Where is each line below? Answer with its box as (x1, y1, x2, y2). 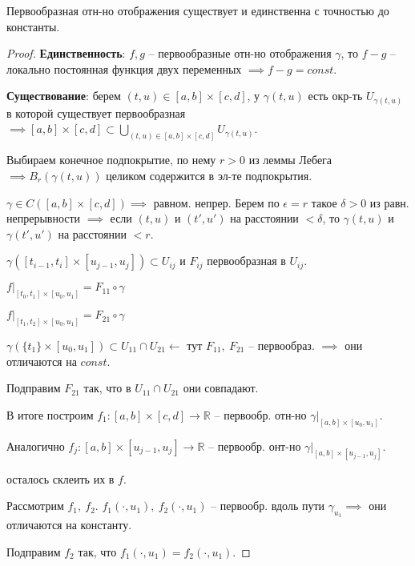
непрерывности (6, 210, 81, 227)
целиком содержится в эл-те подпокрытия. (106, 167, 312, 183)
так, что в (83, 379, 131, 396)
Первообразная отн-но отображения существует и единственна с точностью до (6, 2, 389, 18)
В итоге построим (6, 406, 94, 423)
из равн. (369, 194, 409, 211)
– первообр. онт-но (208, 437, 301, 454)
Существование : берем (6, 87, 121, 104)
